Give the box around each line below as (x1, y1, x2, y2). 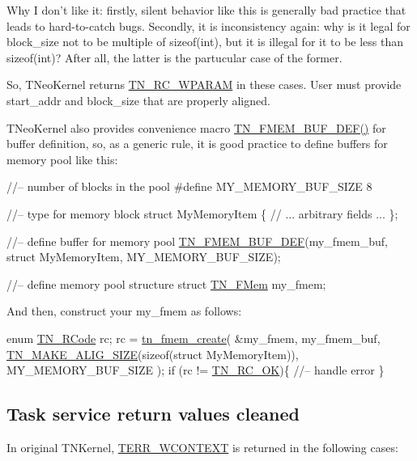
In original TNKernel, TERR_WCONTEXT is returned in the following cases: (6, 438, 398, 455)
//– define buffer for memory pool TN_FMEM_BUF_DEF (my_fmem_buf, (6, 232, 388, 249)
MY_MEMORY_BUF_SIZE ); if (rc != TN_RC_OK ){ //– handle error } (6, 362, 385, 379)
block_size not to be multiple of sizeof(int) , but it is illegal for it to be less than (6, 33, 404, 50)
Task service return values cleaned (6, 401, 300, 426)
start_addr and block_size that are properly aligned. (6, 91, 270, 108)
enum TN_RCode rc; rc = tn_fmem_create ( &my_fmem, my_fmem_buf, (6, 329, 381, 346)
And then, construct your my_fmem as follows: (6, 302, 242, 319)
